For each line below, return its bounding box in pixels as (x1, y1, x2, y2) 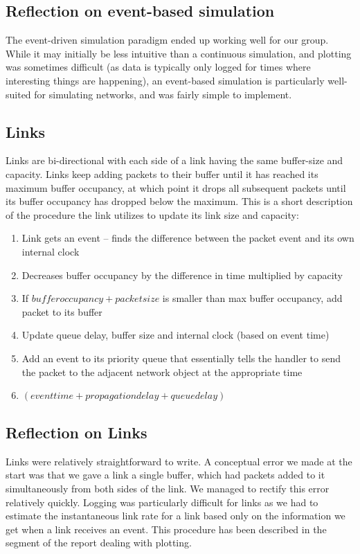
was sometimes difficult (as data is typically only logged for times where (6, 60, 311, 74)
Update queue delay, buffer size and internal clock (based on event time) (21, 328, 330, 342)
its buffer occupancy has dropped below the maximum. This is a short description (6, 194, 353, 208)
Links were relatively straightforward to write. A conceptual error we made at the (6, 454, 352, 468)
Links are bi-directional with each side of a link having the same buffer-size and (6, 153, 343, 168)
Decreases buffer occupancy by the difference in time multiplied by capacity (21, 267, 343, 282)
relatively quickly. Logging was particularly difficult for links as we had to (6, 494, 318, 509)
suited (6, 87, 31, 101)
